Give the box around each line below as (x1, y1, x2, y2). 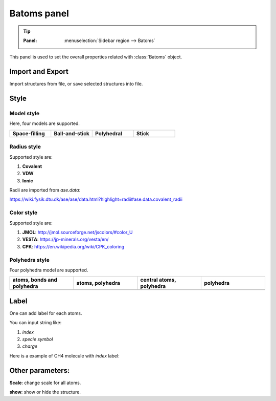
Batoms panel (9, 8, 69, 19)
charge (22, 343, 38, 349)
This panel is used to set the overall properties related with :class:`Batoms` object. (9, 54, 182, 60)
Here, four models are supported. (9, 120, 80, 126)
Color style (9, 209, 38, 216)
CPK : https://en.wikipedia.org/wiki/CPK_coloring (22, 243, 125, 249)
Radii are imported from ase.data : (9, 187, 81, 193)
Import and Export (9, 67, 68, 76)
